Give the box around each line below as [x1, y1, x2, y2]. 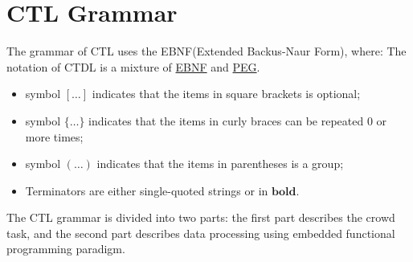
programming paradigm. [6, 240, 125, 257]
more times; [25, 128, 84, 145]
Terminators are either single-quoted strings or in [25, 182, 268, 199]
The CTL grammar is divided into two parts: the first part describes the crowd [6, 209, 395, 226]
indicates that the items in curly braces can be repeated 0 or [88, 112, 387, 129]
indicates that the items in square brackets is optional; [92, 85, 361, 102]
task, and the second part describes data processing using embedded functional [6, 224, 395, 241]
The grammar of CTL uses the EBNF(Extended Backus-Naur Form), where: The [6, 43, 407, 59]
